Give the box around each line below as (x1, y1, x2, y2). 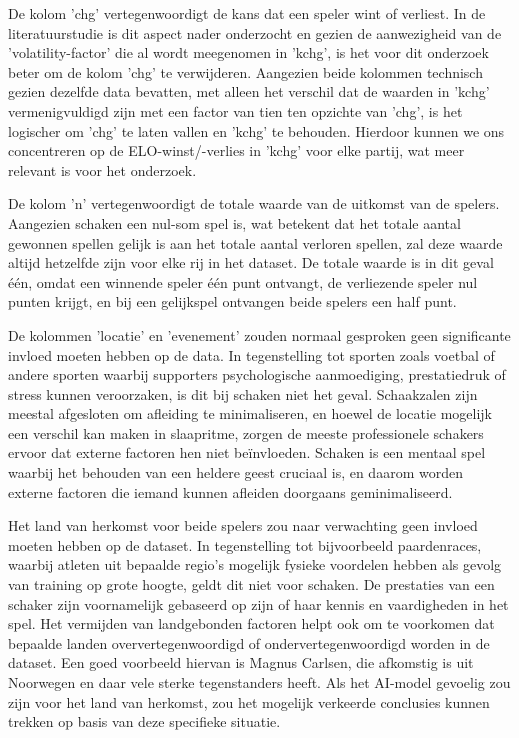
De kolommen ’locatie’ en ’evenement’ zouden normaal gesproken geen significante (8, 324, 511, 345)
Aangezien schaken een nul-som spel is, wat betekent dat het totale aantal (8, 212, 461, 233)
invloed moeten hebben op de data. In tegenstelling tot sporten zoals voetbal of (8, 344, 495, 365)
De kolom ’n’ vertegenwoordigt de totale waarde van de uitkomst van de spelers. (8, 193, 500, 214)
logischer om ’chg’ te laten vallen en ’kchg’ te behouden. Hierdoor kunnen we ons (8, 120, 505, 141)
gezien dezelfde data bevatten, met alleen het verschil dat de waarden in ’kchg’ (8, 81, 490, 102)
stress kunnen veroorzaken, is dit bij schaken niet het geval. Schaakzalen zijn (8, 383, 478, 404)
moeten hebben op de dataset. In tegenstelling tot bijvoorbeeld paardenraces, (8, 534, 482, 555)
